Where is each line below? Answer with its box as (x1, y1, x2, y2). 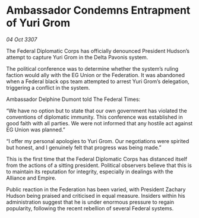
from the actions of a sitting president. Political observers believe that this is (6, 162, 192, 169)
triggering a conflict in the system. (6, 84, 90, 91)
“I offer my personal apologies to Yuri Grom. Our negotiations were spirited (6, 137, 189, 144)
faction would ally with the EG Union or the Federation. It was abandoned (6, 71, 185, 78)
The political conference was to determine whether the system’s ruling (6, 65, 179, 72)
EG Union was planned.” (6, 126, 65, 133)
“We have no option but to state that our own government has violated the (6, 107, 187, 114)
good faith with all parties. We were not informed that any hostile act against (6, 119, 193, 127)
